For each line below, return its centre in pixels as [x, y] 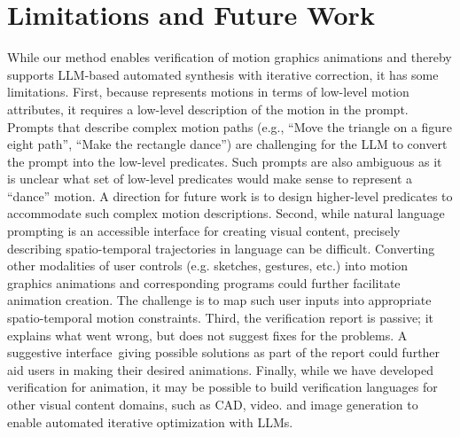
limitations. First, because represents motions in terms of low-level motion [208, 92]
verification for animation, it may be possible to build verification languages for [222, 387]
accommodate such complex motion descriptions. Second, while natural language [226, 213]
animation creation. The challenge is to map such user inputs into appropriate [219, 300]
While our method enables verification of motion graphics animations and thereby [230, 57]
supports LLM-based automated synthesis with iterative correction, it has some [223, 74]
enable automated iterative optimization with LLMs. [150, 421]
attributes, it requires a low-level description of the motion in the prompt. [208, 109]
